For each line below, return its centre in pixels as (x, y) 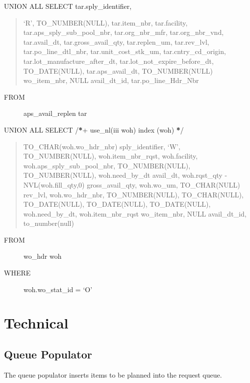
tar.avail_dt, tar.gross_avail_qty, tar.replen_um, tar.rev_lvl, (116, 41)
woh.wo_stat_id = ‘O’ (58, 289)
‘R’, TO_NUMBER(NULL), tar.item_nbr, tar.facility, (105, 22)
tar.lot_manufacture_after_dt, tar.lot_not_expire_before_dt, (118, 61)
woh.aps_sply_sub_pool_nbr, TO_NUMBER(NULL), (107, 165)
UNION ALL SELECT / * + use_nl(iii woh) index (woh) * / (94, 129)
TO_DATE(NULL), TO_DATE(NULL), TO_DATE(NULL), (117, 204)
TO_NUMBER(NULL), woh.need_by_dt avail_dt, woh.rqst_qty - (125, 175)
